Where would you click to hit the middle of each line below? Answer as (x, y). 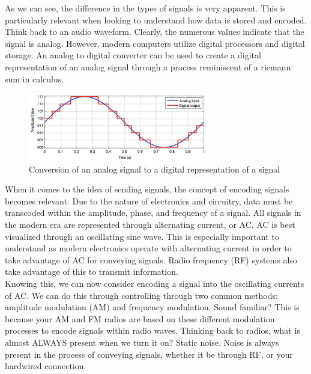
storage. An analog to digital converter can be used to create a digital (133, 55)
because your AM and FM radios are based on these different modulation (140, 318)
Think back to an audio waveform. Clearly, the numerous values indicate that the (155, 32)
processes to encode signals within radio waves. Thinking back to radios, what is (152, 330)
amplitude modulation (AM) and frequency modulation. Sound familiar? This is (152, 307)
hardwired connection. (46, 366)
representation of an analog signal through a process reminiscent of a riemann (148, 66)
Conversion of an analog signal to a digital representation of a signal (155, 169)
